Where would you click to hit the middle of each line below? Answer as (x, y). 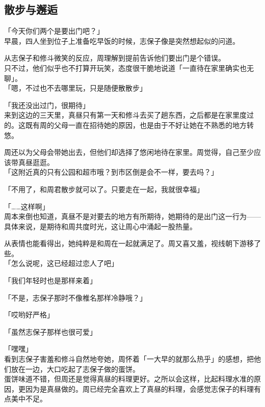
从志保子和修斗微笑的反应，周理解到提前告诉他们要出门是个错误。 (115, 58)
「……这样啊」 (27, 206)
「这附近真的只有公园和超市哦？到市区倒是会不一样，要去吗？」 (111, 172)
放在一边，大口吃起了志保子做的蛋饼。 (75, 369)
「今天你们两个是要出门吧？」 (54, 31)
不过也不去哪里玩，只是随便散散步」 (86, 88)
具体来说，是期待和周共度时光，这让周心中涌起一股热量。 (100, 226)
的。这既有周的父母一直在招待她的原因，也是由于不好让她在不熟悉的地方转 (129, 125)
